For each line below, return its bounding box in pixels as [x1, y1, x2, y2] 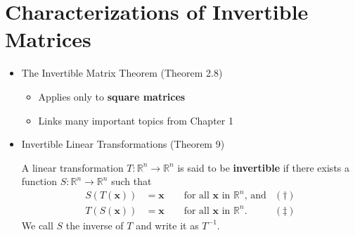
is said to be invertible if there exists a [177, 160, 350, 174]
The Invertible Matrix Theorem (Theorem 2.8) [21, 65, 223, 80]
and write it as [136, 217, 199, 232]
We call [21, 217, 53, 232]
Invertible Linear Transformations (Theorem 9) [21, 136, 225, 151]
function [21, 174, 57, 189]
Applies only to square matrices [38, 89, 186, 103]
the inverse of [65, 217, 124, 232]
